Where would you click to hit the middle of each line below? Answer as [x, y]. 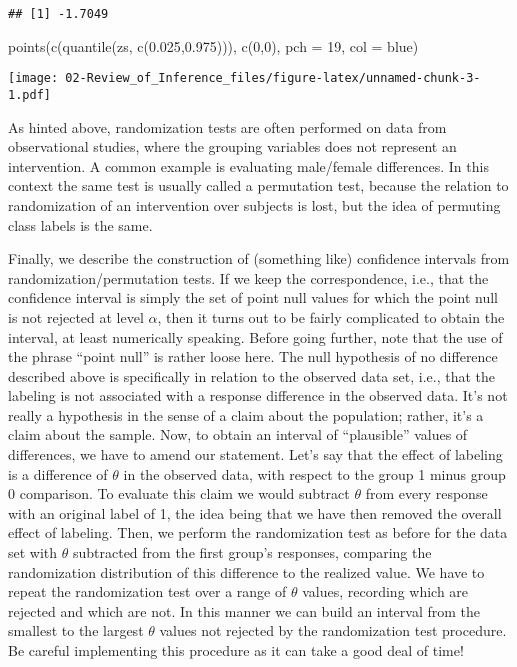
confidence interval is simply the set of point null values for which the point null [253, 297]
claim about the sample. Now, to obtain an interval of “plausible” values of [238, 434]
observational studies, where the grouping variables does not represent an [232, 146]
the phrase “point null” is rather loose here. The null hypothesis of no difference [253, 356]
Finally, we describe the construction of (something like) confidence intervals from [259, 258]
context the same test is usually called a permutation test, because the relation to [258, 185]
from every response [426, 493]
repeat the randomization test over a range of [147, 591]
